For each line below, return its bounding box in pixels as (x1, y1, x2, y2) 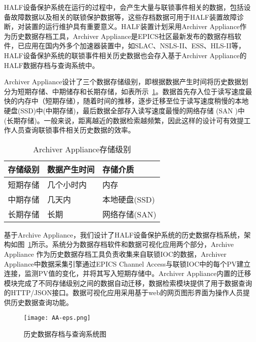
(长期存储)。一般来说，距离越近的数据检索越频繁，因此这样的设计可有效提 (4, 115, 244, 125)
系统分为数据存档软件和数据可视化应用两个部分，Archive (52, 239, 234, 249)
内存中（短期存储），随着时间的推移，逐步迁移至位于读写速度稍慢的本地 (17, 96, 249, 106)
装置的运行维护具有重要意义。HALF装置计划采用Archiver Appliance (24, 21, 240, 32)
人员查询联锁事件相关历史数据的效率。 (10, 125, 135, 135)
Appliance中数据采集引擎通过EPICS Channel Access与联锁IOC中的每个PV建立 (4, 258, 251, 269)
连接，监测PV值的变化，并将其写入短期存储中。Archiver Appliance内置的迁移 (4, 268, 251, 278)
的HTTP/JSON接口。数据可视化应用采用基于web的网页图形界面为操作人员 (4, 287, 243, 298)
